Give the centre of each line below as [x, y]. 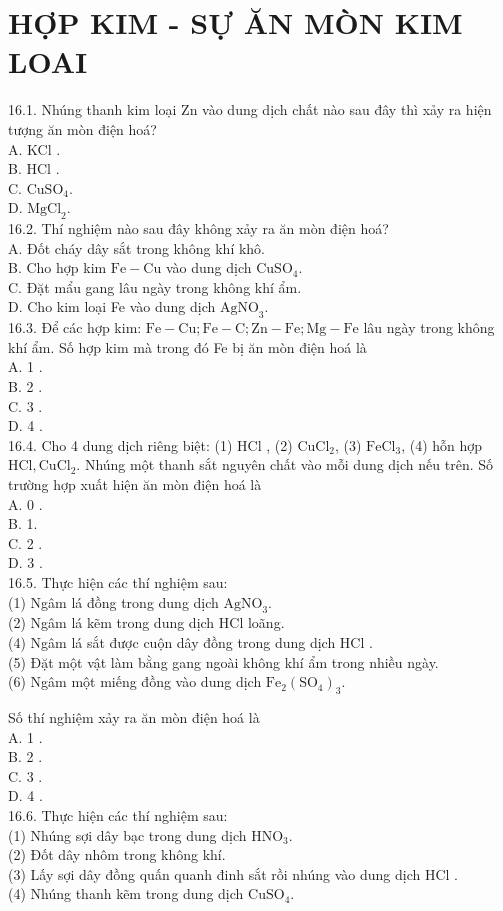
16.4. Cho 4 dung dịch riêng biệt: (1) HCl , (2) [150, 444]
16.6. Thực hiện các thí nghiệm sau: [118, 814]
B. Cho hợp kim [57, 267]
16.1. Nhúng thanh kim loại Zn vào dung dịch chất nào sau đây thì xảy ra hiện [250, 109]
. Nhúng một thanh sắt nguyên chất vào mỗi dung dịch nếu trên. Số [284, 464]
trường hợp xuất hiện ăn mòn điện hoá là [135, 484]
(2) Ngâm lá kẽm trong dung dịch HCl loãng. [146, 622]
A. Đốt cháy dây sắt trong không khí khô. [136, 247]
